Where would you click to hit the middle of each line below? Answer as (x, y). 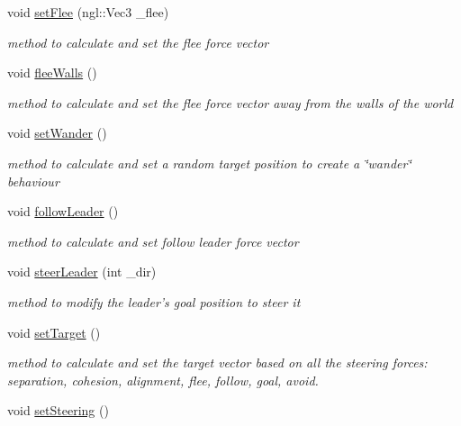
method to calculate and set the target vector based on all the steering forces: (217, 363)
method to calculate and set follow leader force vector (153, 241)
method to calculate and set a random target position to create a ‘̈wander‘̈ (209, 163)
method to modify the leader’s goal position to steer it (154, 301)
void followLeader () (63, 211)
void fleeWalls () (52, 73)
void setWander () (57, 133)
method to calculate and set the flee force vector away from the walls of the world (230, 102)
